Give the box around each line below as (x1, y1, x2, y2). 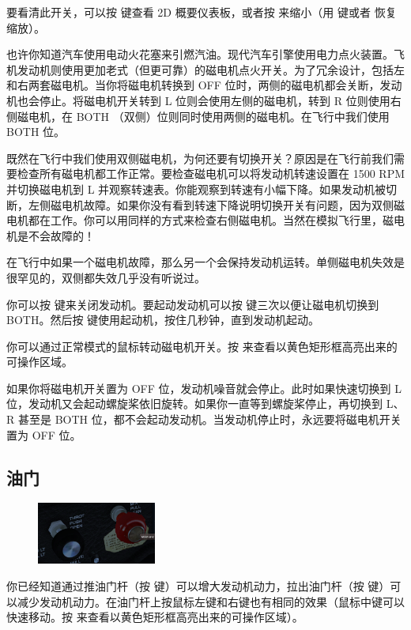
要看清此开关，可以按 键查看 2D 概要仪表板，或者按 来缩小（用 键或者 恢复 (6, 4, 397, 20)
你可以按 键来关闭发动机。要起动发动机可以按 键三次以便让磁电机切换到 (6, 296, 379, 312)
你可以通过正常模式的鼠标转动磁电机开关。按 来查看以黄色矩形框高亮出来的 (6, 338, 398, 354)
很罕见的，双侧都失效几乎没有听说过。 (6, 269, 205, 285)
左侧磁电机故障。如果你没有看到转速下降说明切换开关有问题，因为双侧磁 (28, 196, 405, 213)
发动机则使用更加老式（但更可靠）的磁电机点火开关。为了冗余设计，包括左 (17, 61, 405, 77)
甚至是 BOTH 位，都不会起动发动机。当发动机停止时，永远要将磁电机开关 (17, 411, 402, 428)
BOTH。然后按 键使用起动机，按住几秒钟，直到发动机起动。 (6, 311, 320, 328)
